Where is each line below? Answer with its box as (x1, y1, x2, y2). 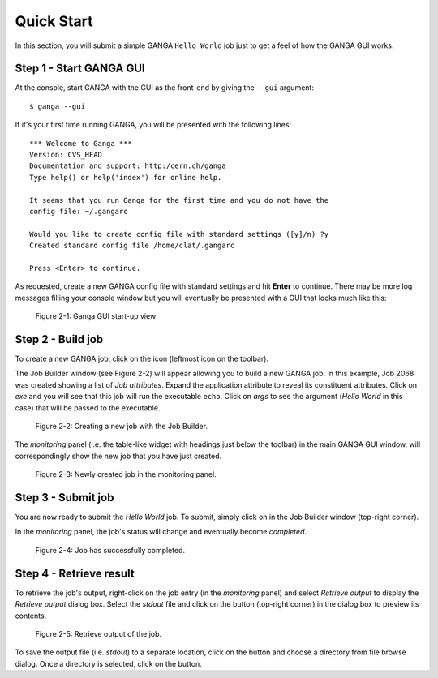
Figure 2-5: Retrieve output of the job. (35, 629, 162, 638)
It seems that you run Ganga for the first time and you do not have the (29, 195, 329, 204)
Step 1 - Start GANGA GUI (15, 62, 145, 75)
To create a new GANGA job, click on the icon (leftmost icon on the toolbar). (15, 354, 269, 363)
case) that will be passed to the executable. (15, 402, 161, 413)
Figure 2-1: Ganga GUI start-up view (35, 311, 157, 321)
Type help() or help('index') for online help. (29, 173, 222, 182)
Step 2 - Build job (15, 333, 104, 346)
